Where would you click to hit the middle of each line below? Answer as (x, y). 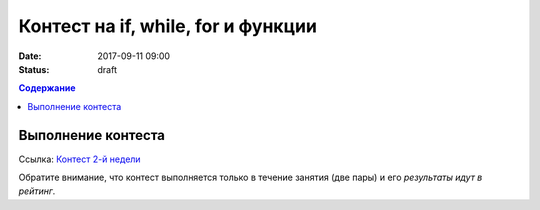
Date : (30, 56)
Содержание (47, 88)
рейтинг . (37, 191)
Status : (34, 69)
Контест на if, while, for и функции (167, 26)
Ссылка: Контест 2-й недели (79, 159)
